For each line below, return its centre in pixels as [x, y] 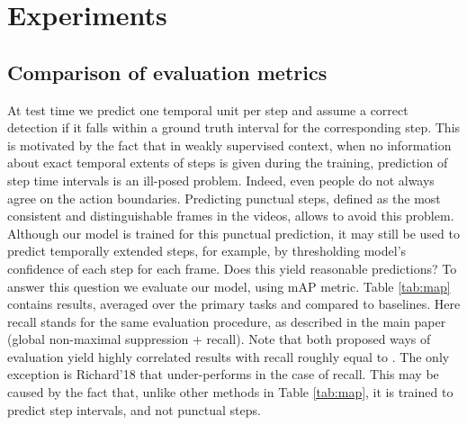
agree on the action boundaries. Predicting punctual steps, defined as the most [224, 198]
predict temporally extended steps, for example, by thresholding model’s [207, 251]
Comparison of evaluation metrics [167, 72]
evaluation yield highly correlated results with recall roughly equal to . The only [229, 356]
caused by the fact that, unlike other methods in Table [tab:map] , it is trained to [230, 392]
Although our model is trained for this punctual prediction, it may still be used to [233, 233]
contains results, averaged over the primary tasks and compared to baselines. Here [234, 304]
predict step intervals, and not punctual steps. [134, 409]
